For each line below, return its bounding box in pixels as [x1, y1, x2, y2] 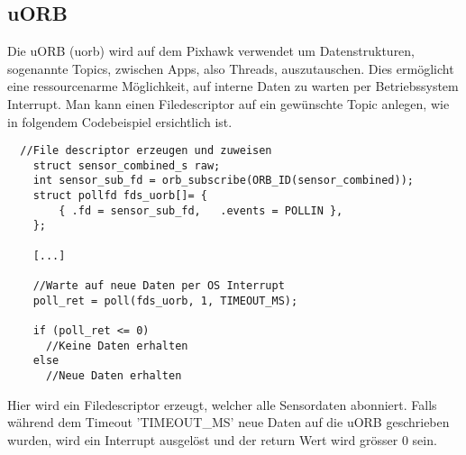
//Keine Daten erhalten [45, 339, 188, 352]
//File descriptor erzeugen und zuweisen [20, 144, 272, 158]
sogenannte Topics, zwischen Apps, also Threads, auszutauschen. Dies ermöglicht [7, 59, 454, 77]
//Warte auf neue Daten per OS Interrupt [32, 279, 285, 293]
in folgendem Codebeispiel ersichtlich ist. [7, 112, 233, 131]
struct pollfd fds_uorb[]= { [32, 189, 207, 203]
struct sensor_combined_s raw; [32, 159, 221, 172]
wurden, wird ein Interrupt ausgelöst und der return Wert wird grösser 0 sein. [7, 430, 437, 449]
